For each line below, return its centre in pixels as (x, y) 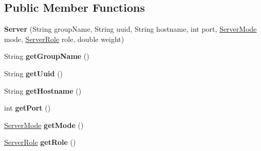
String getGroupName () (47, 56)
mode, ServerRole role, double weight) (64, 39)
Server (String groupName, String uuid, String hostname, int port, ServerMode (130, 29)
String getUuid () (34, 73)
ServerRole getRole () (40, 142)
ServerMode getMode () (44, 125)
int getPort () (27, 108)
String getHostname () (43, 90)
